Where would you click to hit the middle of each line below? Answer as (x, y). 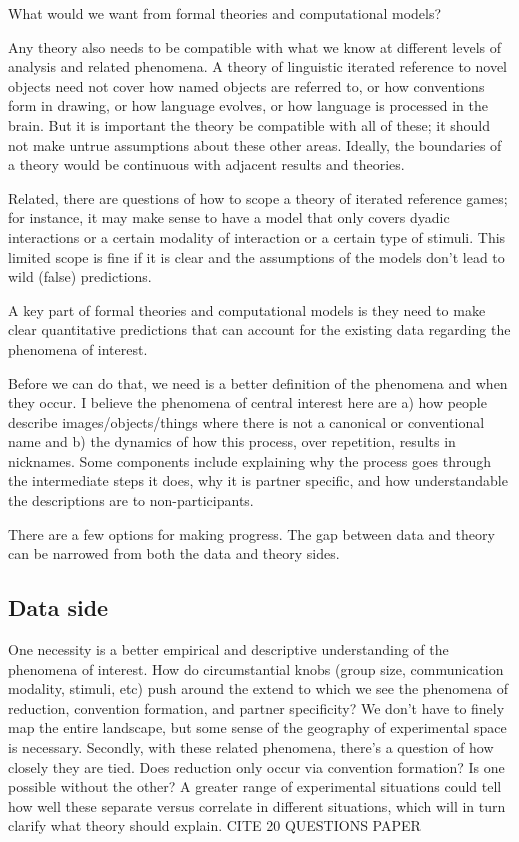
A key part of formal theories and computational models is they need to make (247, 309)
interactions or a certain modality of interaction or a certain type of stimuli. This (257, 236)
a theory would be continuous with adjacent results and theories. (206, 164)
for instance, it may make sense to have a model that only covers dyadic (229, 217)
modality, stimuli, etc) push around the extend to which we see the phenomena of (258, 688)
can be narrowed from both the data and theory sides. (174, 553)
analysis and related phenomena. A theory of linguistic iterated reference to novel (257, 66)
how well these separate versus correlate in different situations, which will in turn (257, 805)
